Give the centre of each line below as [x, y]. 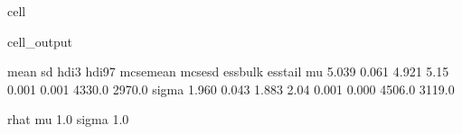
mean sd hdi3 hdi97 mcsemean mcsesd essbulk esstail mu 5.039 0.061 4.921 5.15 [228, 71]
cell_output [40, 41]
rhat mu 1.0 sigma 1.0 [68, 119]
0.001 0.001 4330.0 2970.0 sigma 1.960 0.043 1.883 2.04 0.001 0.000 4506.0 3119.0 [231, 89]
